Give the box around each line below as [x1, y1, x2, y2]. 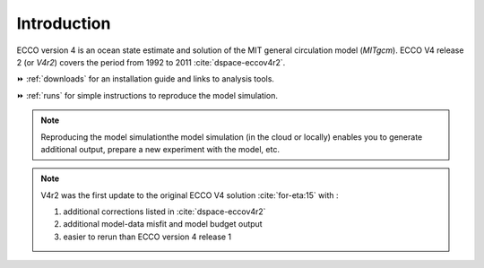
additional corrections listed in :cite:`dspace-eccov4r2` [63, 206, 266, 217]
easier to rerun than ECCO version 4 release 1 [63, 231, 232, 242]
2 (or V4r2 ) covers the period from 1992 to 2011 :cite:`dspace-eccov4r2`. [16, 56, 286, 67]
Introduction [16, 13, 111, 33]
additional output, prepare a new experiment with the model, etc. [40, 143, 280, 154]
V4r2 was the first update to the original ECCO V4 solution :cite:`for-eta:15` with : [40, 189, 339, 201]
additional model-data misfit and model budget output [63, 219, 264, 229]
